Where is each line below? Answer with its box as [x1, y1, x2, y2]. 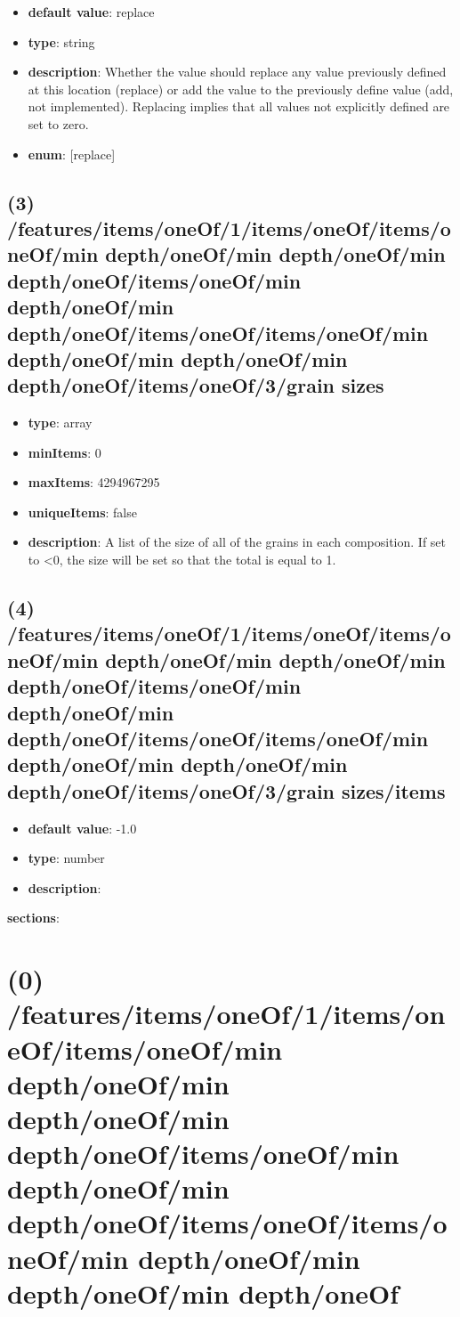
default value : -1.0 [28, 818, 137, 837]
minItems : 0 [28, 443, 101, 461]
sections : [7, 908, 60, 927]
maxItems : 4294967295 [28, 473, 160, 492]
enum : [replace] [28, 144, 116, 163]
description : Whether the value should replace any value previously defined [28, 62, 447, 81]
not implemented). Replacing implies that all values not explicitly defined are [28, 97, 450, 116]
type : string [28, 32, 95, 51]
